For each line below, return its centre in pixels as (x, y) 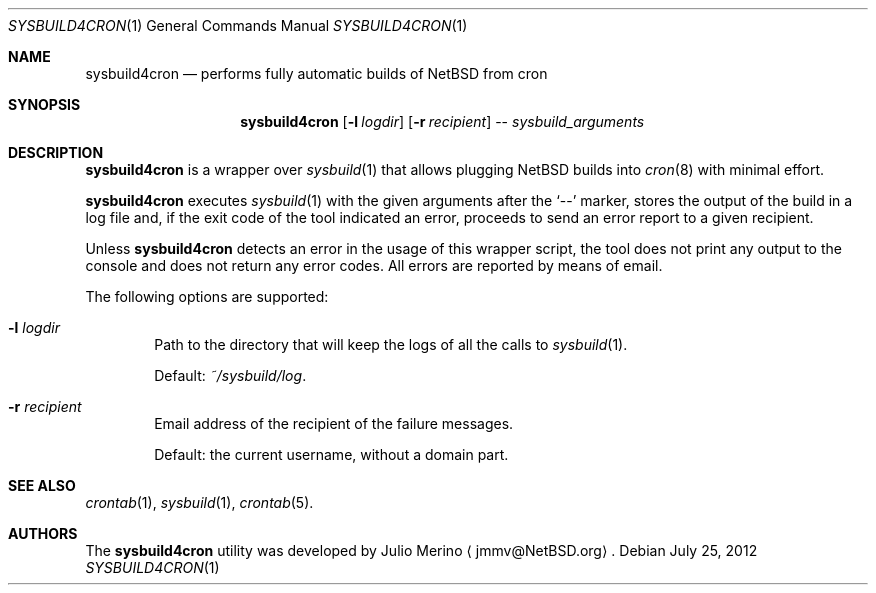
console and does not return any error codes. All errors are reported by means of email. (374, 265)
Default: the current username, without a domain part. (331, 454)
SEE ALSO (42, 485)
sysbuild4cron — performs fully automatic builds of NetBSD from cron (316, 73)
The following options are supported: (207, 296)
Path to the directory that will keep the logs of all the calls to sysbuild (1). (391, 344)
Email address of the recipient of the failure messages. (334, 423)
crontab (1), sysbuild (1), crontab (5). (199, 502)
